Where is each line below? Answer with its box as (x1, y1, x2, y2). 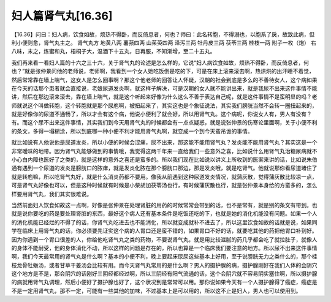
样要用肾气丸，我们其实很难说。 (11, 190, 92, 197)
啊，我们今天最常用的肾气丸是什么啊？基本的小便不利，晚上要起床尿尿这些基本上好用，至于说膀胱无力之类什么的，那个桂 (11, 253, 318, 260)
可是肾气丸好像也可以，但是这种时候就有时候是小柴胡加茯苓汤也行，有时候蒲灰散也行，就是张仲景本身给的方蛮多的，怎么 (11, 181, 318, 189)
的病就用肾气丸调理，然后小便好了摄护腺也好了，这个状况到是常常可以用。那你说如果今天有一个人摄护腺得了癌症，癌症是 (11, 279, 318, 286)
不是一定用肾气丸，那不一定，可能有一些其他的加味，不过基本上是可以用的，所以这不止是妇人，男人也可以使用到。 (11, 287, 302, 294)
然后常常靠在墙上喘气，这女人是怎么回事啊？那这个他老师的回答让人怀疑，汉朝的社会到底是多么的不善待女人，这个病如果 (11, 76, 318, 83)
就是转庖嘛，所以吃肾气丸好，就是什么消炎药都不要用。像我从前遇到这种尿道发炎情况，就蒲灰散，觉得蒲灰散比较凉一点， (11, 173, 318, 180)
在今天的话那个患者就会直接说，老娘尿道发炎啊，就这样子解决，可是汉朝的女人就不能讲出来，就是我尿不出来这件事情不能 (11, 85, 318, 92)
